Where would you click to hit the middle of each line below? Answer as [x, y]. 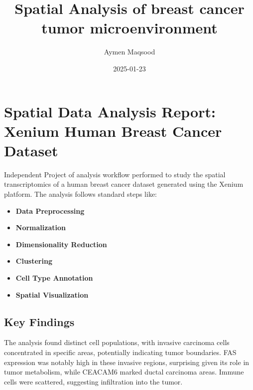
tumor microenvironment [129, 28]
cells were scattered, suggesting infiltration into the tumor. [93, 381]
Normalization [41, 227]
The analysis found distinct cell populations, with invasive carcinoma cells [117, 342]
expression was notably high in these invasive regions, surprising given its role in [127, 362]
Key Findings [39, 321]
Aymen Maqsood [129, 52]
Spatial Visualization [52, 294]
